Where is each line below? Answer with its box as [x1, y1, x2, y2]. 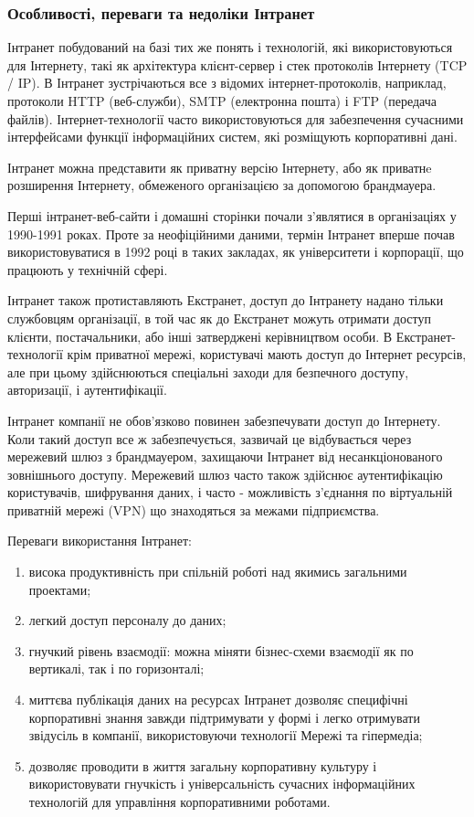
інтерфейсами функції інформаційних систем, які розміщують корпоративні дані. [7, 127, 458, 146]
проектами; [28, 579, 91, 599]
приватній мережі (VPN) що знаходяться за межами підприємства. [7, 500, 380, 519]
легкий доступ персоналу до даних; [28, 610, 226, 630]
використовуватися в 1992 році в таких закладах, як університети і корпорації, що [7, 242, 464, 261]
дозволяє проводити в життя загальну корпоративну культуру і [28, 756, 377, 775]
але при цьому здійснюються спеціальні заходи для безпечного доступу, [7, 362, 409, 381]
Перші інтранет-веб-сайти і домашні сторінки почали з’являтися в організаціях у [7, 206, 457, 225]
